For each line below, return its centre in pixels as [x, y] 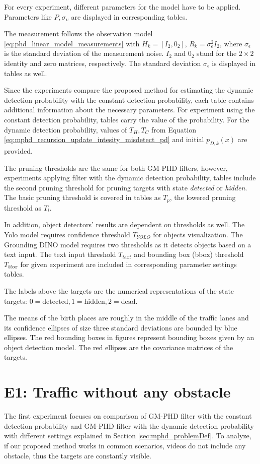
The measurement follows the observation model [78, 34]
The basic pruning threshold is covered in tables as [82, 197]
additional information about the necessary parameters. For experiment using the [129, 110]
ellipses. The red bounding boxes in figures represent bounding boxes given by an [129, 337]
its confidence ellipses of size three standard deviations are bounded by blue [121, 327]
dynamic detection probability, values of [66, 129]
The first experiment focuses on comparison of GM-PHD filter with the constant [128, 416]
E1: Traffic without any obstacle [117, 392]
